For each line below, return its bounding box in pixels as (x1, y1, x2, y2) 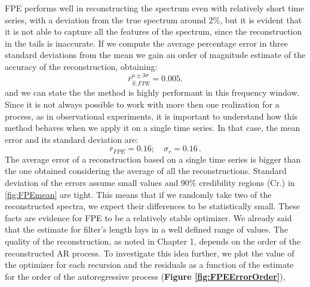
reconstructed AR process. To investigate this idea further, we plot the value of (5, 246, 294, 259)
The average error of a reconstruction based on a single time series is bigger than (5, 152, 301, 165)
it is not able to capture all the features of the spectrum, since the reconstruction (5, 25, 302, 38)
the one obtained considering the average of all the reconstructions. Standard (5, 164, 287, 177)
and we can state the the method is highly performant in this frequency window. (5, 86, 300, 99)
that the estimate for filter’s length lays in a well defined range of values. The (5, 223, 288, 236)
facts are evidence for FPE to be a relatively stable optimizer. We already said (5, 211, 292, 224)
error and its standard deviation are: (5, 133, 139, 145)
